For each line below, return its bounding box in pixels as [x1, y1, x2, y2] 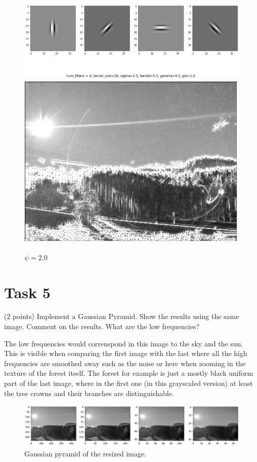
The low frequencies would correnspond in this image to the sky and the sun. [4, 338, 243, 348]
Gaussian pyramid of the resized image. [24, 448, 147, 458]
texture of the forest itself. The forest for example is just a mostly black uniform [4, 368, 253, 378]
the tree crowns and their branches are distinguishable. [4, 387, 174, 398]
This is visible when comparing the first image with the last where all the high [4, 348, 247, 359]
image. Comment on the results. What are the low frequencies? [4, 321, 200, 332]
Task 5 [4, 281, 51, 302]
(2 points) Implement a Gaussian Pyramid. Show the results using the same [4, 311, 239, 322]
